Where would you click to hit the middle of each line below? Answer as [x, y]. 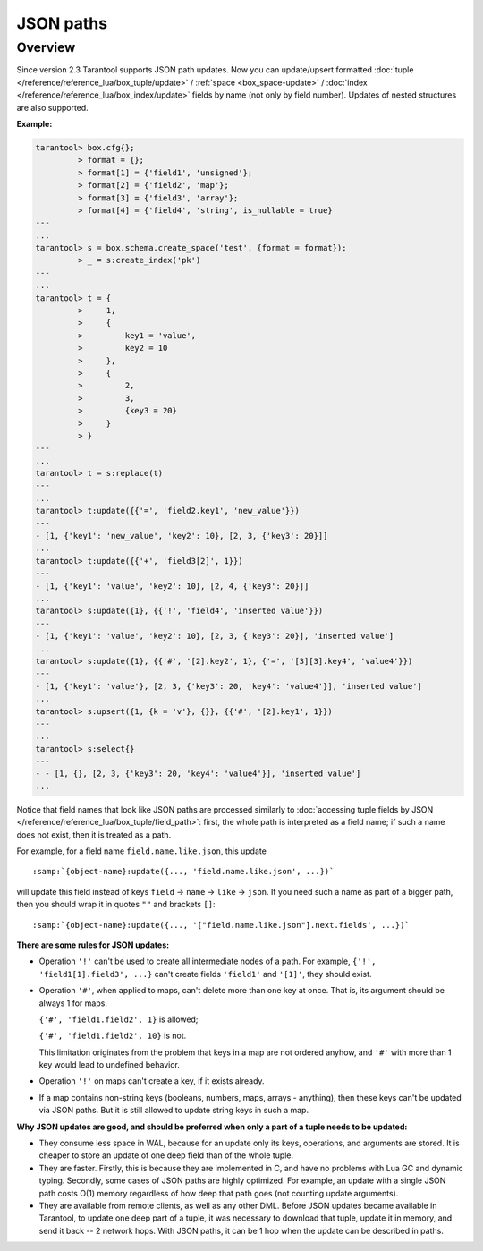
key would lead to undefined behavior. [110, 1065]
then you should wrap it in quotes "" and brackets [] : [116, 905]
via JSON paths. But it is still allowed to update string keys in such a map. [174, 1111]
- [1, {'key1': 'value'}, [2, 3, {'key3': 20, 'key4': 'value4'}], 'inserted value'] [229, 686]
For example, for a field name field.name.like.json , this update [142, 851]
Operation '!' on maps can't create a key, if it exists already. [152, 1081]
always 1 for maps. [73, 1003]
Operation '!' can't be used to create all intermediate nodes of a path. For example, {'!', [208, 961]
